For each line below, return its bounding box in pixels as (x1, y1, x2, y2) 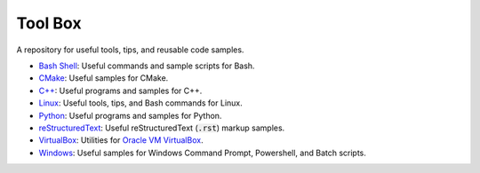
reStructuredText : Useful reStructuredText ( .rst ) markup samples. (38, 122, 285, 133)
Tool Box (16, 13, 82, 33)
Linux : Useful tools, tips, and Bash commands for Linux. (38, 98, 244, 108)
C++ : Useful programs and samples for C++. (38, 85, 203, 96)
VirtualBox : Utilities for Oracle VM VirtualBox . (38, 135, 204, 145)
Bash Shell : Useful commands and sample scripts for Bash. (38, 60, 255, 71)
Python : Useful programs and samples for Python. (38, 110, 222, 121)
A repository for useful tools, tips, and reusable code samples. (16, 44, 244, 55)
